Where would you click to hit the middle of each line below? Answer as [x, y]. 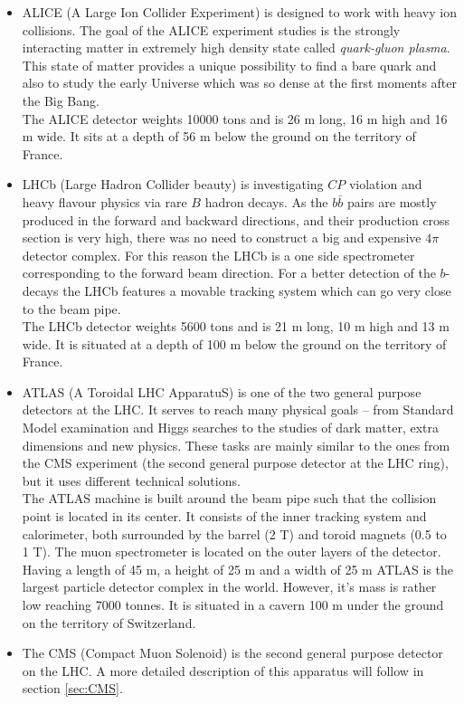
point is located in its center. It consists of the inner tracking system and [224, 516]
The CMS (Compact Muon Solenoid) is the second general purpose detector [232, 653]
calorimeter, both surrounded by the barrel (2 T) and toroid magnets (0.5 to [234, 533]
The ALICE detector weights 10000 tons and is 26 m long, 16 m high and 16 [235, 118]
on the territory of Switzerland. [109, 622]
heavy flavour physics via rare [104, 201]
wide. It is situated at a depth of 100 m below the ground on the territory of [234, 343]
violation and [385, 184]
